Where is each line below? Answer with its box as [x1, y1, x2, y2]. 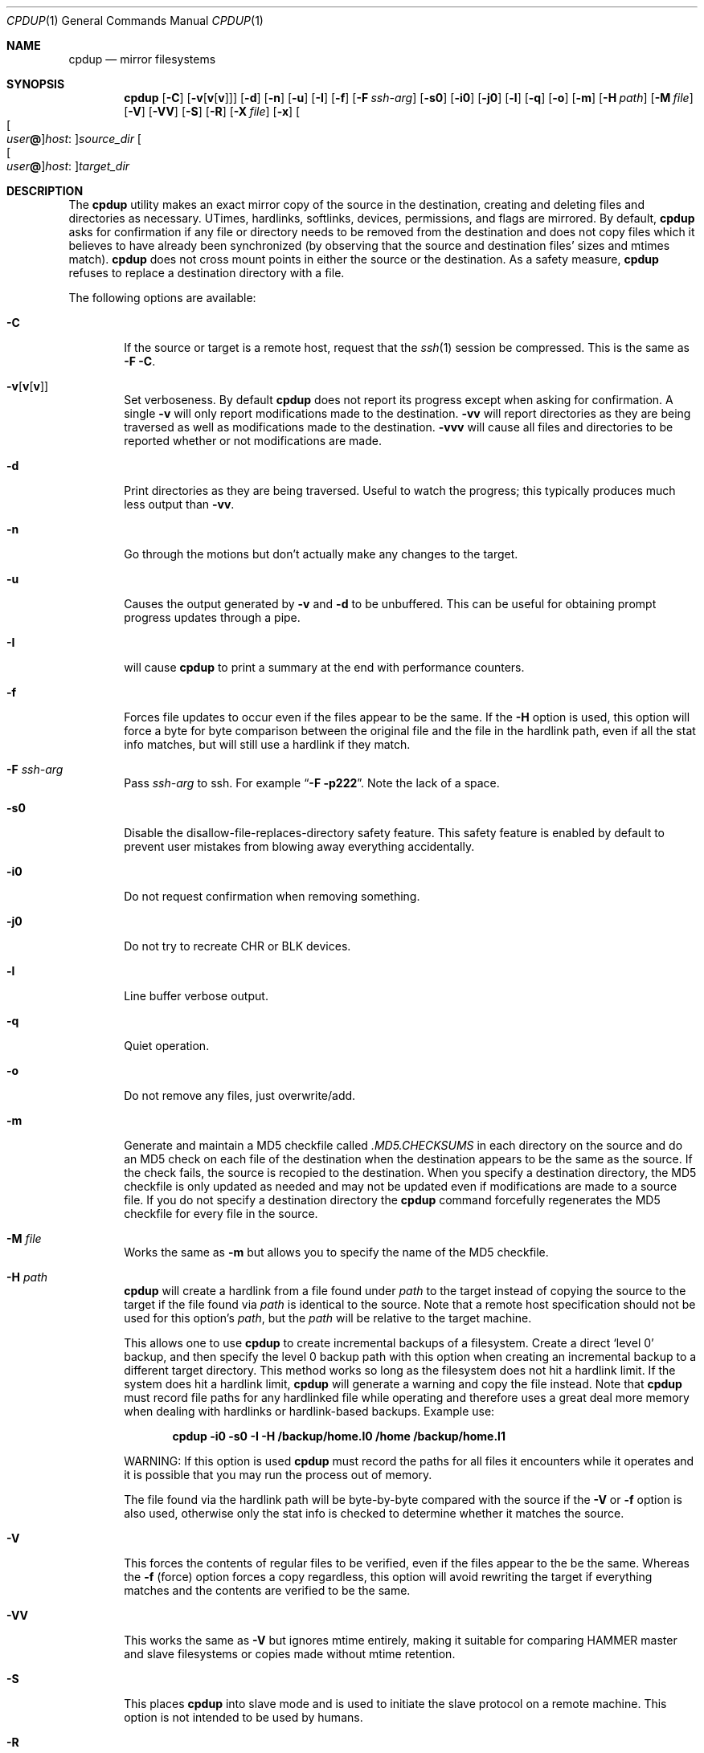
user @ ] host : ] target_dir [6, 159, 130, 173]
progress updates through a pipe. [124, 611, 301, 624]
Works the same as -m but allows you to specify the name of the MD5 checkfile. [124, 1245, 549, 1259]
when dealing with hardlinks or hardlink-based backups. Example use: [124, 1404, 495, 1418]
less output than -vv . [124, 497, 235, 511]
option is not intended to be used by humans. [124, 1710, 363, 1724]
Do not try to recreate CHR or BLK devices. [124, 939, 351, 953]
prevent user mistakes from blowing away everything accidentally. [124, 840, 475, 853]
